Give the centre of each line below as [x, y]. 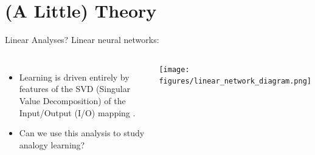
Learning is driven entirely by [74, 77]
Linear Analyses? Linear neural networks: [82, 40]
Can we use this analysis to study [82, 133]
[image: [174, 69]
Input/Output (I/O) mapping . [77, 112]
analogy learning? [52, 144]
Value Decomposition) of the [72, 100]
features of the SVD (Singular [75, 89]
